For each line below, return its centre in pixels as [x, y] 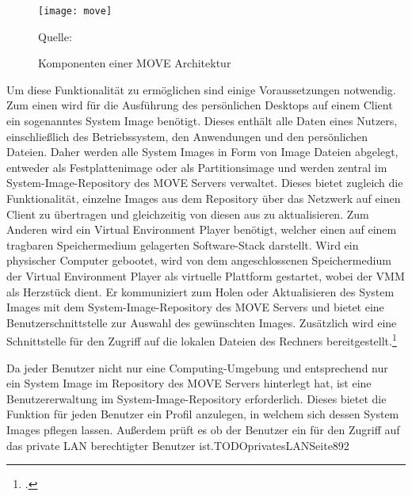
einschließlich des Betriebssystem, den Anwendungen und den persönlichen [187, 136]
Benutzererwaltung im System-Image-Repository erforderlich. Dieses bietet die [196, 398]
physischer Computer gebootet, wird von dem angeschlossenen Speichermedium [199, 260]
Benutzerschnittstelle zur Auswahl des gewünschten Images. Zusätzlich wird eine [202, 322]
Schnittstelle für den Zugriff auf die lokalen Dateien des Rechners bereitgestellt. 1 [202, 340]
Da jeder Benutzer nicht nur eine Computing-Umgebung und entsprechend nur [197, 367]
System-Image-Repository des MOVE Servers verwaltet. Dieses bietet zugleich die [205, 183]
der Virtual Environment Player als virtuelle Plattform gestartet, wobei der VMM [206, 275]
